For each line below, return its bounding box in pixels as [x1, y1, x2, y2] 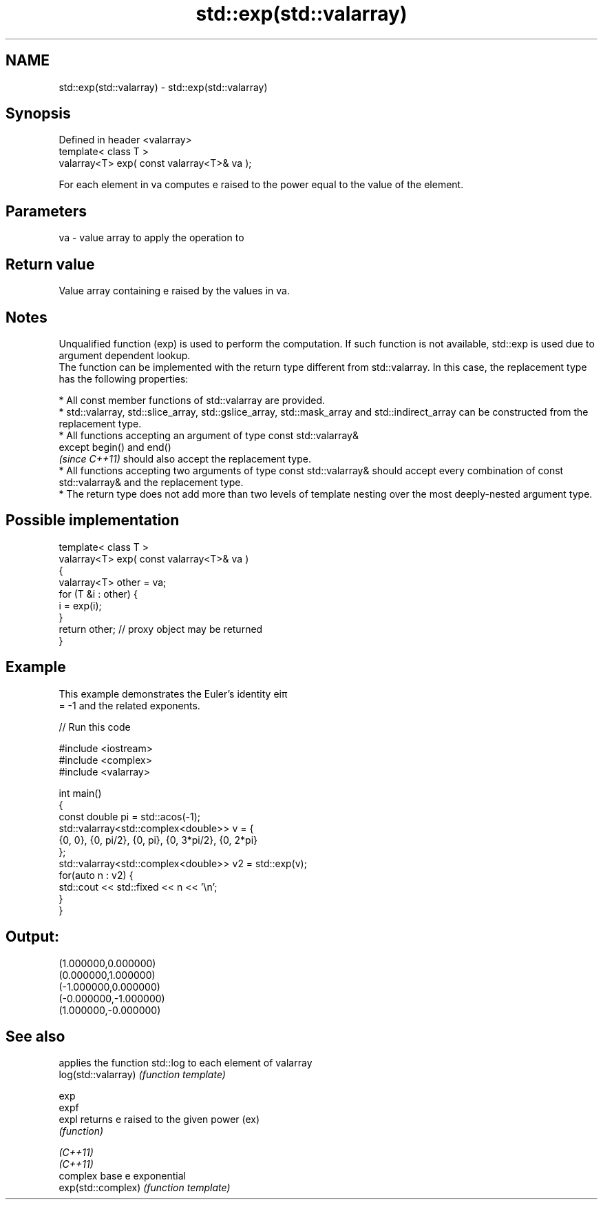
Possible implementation [6, 512, 180, 529]
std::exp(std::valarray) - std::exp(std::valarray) [59, 81, 268, 93]
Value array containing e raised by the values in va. [59, 285, 290, 297]
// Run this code [59, 720, 131, 733]
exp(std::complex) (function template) [59, 1182, 231, 1194]
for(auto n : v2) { [59, 869, 134, 881]
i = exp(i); [59, 599, 102, 611]
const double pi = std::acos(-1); [59, 810, 201, 822]
